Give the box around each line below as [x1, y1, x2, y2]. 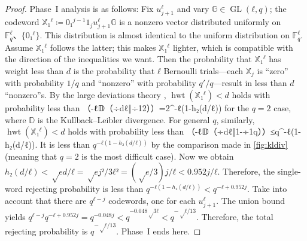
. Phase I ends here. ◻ [116, 224, 201, 237]
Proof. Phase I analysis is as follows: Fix [5, 2, 154, 14]
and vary [177, 2, 209, 14]
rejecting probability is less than [25, 182, 144, 195]
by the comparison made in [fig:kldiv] [151, 138, 288, 151]
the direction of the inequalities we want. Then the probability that [5, 53, 252, 65]
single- [277, 165, 301, 178]
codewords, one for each [108, 194, 196, 206]
